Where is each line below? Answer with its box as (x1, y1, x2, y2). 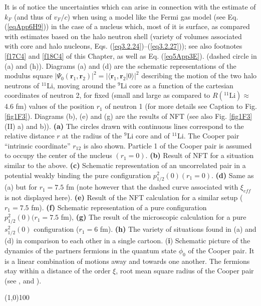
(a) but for (5, 182, 38, 192)
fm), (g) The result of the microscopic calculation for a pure (61, 212, 246, 222)
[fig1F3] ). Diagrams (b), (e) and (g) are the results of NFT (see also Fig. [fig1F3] (5, 110, 252, 121)
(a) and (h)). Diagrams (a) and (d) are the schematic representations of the (5, 60, 236, 71)
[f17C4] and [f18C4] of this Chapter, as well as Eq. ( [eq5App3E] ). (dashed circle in (5, 50, 257, 61)
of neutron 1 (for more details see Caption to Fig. (105, 101, 257, 111)
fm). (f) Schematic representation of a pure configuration (31, 202, 207, 212)
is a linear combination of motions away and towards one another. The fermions (5, 255, 250, 266)
